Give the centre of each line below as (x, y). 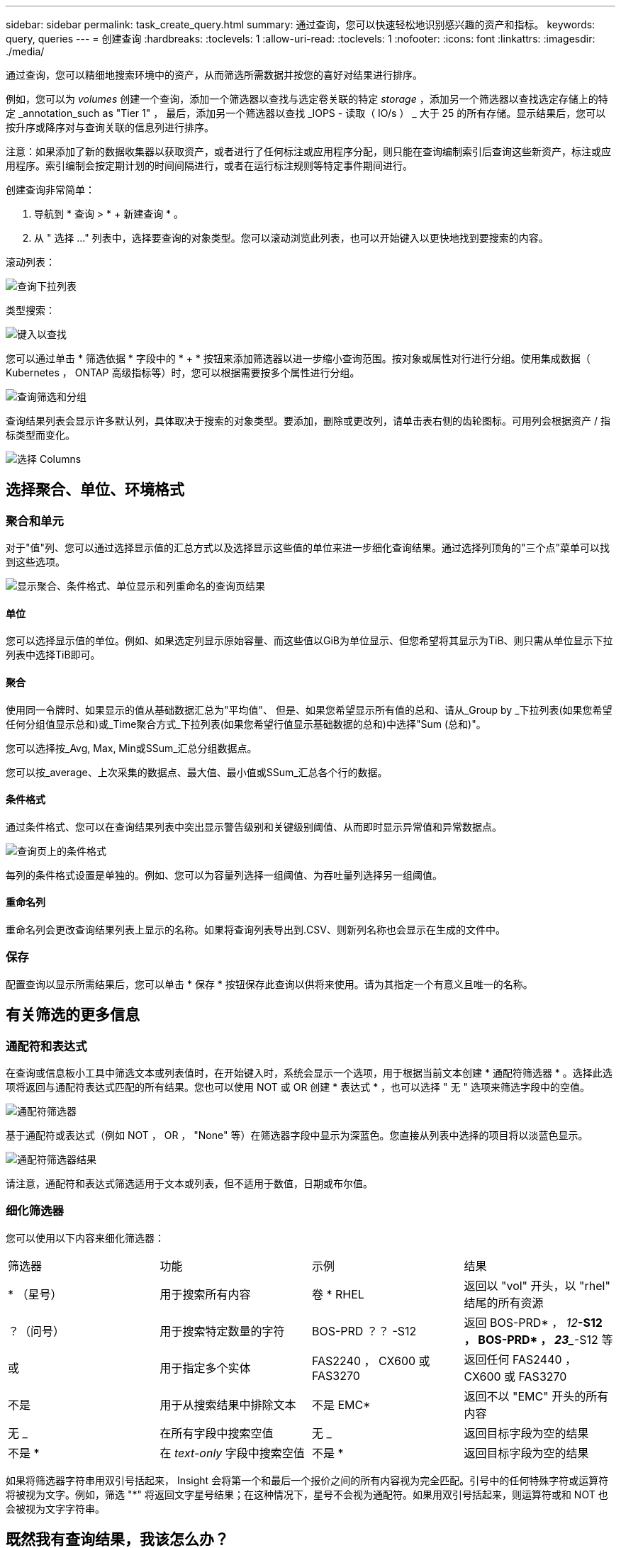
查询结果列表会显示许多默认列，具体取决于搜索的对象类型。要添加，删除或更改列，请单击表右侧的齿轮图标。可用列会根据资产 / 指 (308, 421)
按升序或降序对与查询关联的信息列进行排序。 (110, 127)
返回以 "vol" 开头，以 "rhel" (537, 1285)
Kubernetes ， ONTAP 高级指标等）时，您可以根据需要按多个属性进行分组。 (183, 372)
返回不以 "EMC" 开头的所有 (536, 1396)
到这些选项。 (35, 562)
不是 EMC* (341, 1404)
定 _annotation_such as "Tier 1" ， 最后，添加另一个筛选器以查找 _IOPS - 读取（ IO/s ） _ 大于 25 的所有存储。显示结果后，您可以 (306, 113)
